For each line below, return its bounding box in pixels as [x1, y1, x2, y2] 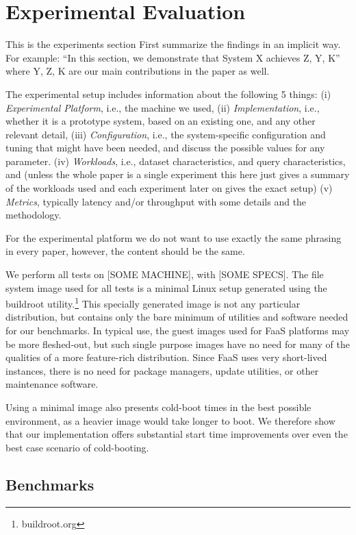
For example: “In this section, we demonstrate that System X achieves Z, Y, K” [5, 50, 340, 64]
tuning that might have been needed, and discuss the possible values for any [5, 140, 325, 155]
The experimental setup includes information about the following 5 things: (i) [5, 86, 331, 101]
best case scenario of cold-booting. [5, 440, 149, 454]
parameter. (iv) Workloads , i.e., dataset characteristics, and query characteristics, [5, 153, 346, 168]
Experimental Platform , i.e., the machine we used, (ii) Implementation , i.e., [5, 100, 320, 114]
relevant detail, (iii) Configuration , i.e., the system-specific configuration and [5, 127, 326, 141]
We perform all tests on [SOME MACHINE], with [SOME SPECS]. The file [5, 267, 324, 282]
